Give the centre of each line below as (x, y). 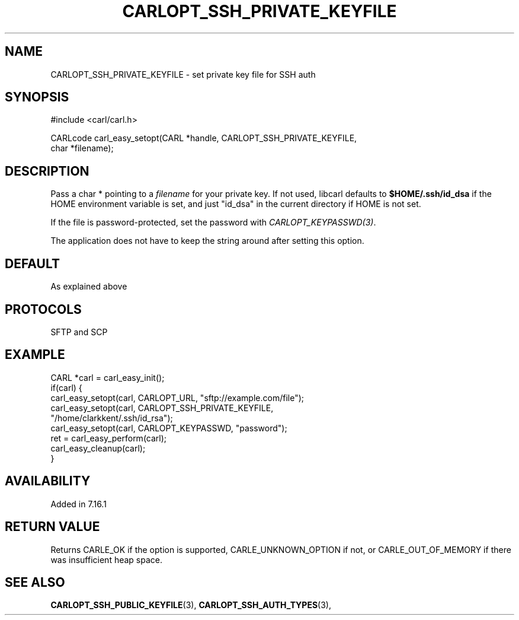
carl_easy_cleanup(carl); (98, 448)
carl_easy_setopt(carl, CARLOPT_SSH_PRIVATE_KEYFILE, (162, 408)
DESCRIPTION (47, 171)
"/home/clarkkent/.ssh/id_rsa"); (112, 418)
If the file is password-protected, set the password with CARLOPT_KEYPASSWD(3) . (213, 222)
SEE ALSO (35, 582)
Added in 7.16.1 (79, 504)
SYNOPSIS (37, 97)
